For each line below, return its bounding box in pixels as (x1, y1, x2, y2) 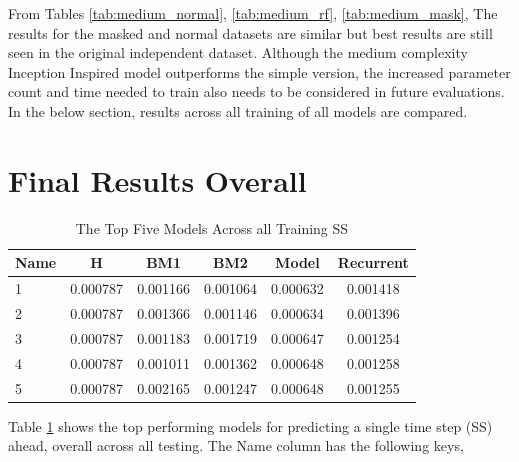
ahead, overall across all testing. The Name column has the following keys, (8, 435, 464, 456)
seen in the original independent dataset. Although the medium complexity (8, 42, 468, 63)
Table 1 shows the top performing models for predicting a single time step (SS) (8, 415, 493, 436)
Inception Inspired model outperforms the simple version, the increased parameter (8, 61, 511, 82)
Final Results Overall (8, 159, 307, 200)
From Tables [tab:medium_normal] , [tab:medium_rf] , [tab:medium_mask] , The (8, 3, 498, 23)
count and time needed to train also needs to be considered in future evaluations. (8, 81, 505, 102)
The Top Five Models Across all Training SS (75, 217, 349, 238)
